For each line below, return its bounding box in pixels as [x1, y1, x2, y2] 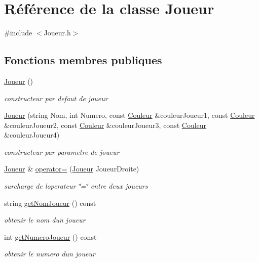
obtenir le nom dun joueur [4, 214, 86, 225]
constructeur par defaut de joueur [4, 93, 108, 103]
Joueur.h [44, 27, 71, 38]
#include [4, 27, 32, 38]
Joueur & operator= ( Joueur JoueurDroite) [4, 163, 139, 174]
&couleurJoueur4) [4, 129, 60, 140]
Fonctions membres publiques [4, 52, 162, 68]
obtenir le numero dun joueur [4, 248, 95, 259]
